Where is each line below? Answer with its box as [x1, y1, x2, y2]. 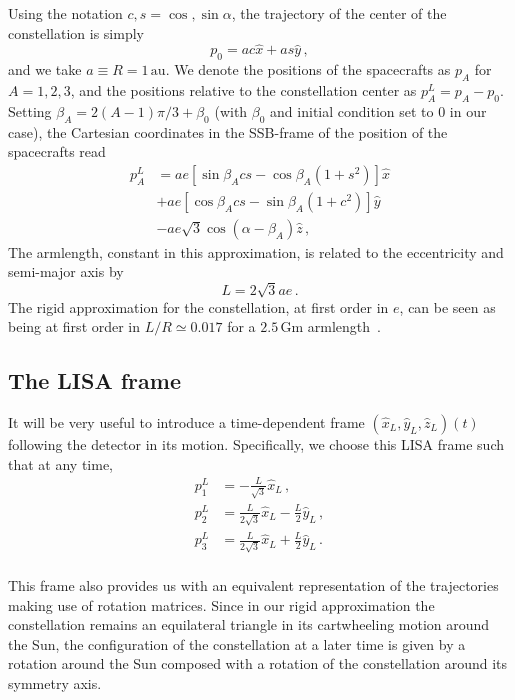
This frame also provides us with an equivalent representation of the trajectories [8, 574, 499, 595]
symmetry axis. [8, 672, 102, 693]
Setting [8, 100, 52, 121]
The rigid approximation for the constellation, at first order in [8, 296, 389, 317]
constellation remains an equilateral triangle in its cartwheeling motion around [8, 614, 490, 635]
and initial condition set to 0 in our [270, 100, 487, 121]
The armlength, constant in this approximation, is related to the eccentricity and [8, 241, 504, 262]
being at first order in [8, 316, 141, 337]
